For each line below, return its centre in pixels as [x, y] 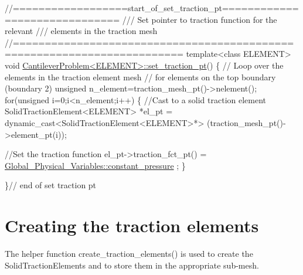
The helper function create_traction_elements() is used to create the [129, 254]
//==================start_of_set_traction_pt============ [152, 8]
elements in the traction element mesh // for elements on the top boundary [140, 77]
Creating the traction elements [132, 225]
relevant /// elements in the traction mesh [81, 31]
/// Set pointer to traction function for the [200, 19]
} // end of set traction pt [51, 185]
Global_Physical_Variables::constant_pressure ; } [95, 165]
